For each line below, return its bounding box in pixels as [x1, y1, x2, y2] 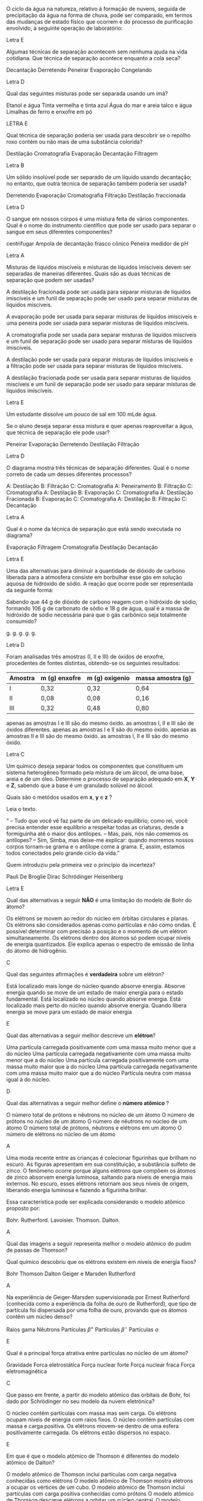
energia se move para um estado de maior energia [6, 1009, 132, 1015]
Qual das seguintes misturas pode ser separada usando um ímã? [6, 90, 168, 97]
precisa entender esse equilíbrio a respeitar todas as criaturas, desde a [6, 824, 184, 830]
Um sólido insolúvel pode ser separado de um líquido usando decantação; [6, 173, 192, 181]
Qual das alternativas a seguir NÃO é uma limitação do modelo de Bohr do [6, 897, 192, 903]
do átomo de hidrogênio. [6, 947, 68, 954]
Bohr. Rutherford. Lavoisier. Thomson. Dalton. [6, 1216, 120, 1224]
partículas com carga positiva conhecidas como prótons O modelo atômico [6, 1489, 194, 1497]
